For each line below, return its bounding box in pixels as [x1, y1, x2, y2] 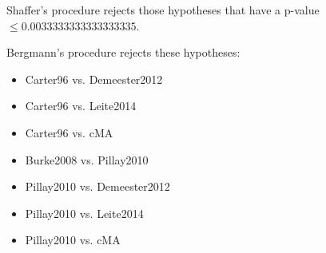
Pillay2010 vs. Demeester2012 [25, 178, 170, 195]
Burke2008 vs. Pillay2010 [25, 151, 149, 168]
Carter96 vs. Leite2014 [25, 97, 137, 114]
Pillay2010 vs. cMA [25, 231, 121, 248]
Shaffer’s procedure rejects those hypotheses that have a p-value [6, 2, 320, 18]
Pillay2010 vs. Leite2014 [25, 204, 144, 221]
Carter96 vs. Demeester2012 [25, 70, 163, 87]
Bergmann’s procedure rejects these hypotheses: [6, 44, 241, 61]
